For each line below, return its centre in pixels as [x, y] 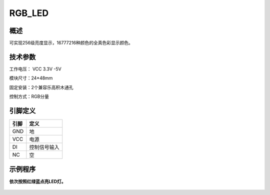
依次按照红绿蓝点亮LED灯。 [37, 181]
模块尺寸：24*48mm [31, 78]
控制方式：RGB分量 [29, 96]
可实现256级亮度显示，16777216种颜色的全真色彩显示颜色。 [71, 43]
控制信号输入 [44, 147]
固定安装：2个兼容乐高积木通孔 [41, 87]
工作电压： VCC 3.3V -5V [35, 69]
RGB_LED [29, 13]
